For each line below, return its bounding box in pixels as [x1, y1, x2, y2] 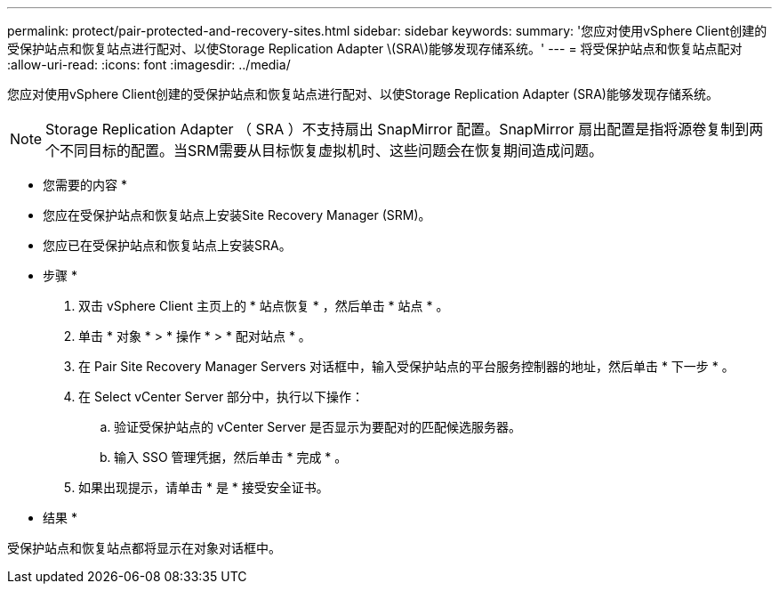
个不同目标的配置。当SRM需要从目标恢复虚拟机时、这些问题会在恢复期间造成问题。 [45, 142, 604, 159]
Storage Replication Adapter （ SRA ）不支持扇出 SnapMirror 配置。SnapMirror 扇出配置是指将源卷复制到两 [45, 120, 764, 138]
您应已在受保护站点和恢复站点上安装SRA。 [43, 238, 292, 253]
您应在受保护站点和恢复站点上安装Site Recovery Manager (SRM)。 [43, 207, 431, 223]
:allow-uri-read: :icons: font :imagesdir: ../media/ [7, 57, 291, 72]
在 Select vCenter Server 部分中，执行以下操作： [78, 389, 365, 404]
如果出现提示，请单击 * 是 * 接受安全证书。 [78, 480, 329, 495]
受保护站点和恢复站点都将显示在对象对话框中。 [7, 540, 281, 555]
